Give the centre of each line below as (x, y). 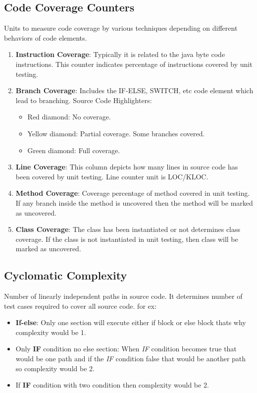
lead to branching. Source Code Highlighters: (84, 100)
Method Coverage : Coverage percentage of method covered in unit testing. (133, 193)
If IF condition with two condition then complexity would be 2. (112, 385)
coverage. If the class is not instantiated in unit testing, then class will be (127, 239)
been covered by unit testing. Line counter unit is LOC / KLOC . (112, 176)
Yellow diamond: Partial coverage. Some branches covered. (116, 133)
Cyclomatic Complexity (66, 275)
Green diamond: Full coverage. (74, 150)
